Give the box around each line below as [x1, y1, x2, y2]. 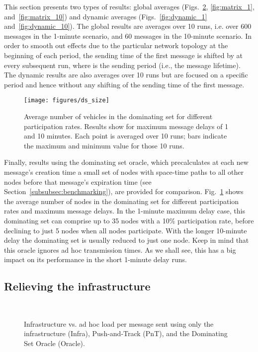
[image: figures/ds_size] [24, 97, 109, 104]
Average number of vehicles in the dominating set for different [24, 111, 213, 121]
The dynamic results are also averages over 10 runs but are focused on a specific [4, 70, 248, 80]
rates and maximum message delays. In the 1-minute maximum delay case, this [4, 206, 245, 216]
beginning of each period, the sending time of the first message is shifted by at [4, 50, 243, 60]
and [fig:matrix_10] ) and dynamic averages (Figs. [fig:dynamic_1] [4, 11, 207, 21]
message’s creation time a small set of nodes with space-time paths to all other [4, 166, 244, 177]
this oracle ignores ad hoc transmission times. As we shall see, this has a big [4, 244, 236, 255]
